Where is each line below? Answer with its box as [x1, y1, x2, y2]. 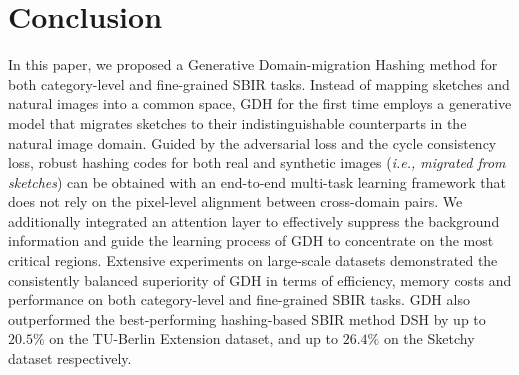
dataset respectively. [8, 348, 132, 369]
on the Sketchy [383, 328, 475, 349]
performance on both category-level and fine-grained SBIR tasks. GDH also [8, 289, 470, 310]
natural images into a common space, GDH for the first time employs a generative [8, 93, 512, 114]
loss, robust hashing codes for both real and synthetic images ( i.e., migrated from [8, 152, 506, 173]
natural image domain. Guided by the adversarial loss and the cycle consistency [8, 132, 497, 153]
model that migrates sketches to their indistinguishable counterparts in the [8, 112, 467, 133]
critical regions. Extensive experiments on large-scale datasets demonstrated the [8, 250, 498, 271]
